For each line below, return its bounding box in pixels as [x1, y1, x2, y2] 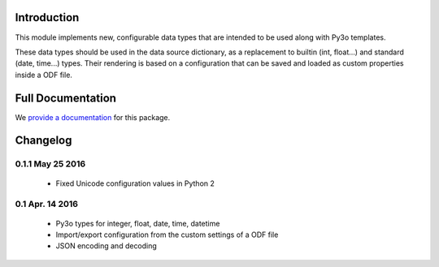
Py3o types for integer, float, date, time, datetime [55, 218, 220, 228]
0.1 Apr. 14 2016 [15, 199, 79, 210]
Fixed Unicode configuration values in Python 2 [55, 179, 215, 188]
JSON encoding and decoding [55, 241, 158, 251]
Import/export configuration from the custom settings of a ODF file [55, 230, 279, 239]
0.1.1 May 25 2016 [15, 158, 86, 170]
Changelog [15, 134, 72, 148]
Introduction [15, 11, 80, 24]
